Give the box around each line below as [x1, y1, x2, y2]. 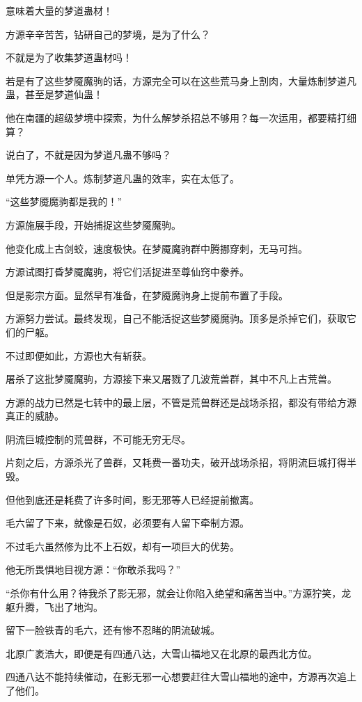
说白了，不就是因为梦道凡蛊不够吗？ [6, 147, 171, 162]
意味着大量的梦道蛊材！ [6, 3, 113, 17]
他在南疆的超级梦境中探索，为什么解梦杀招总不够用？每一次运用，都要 [6, 110, 327, 125]
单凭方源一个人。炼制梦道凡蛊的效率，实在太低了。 [6, 170, 239, 185]
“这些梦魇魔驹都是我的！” [6, 194, 123, 209]
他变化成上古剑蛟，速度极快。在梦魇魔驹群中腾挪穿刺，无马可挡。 [6, 241, 308, 255]
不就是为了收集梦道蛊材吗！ [6, 50, 132, 65]
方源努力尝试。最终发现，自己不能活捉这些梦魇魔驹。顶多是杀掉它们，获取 [6, 311, 347, 326]
